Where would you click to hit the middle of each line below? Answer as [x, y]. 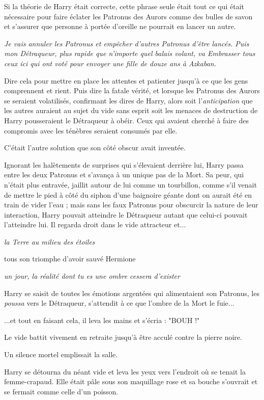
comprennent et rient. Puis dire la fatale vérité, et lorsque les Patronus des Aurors [132, 90]
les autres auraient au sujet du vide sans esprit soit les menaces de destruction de [131, 110]
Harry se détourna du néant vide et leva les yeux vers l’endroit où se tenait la [125, 371]
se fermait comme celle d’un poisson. [61, 391]
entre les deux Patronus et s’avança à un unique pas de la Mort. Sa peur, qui [124, 175]
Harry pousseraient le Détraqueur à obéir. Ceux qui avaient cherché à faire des [126, 120]
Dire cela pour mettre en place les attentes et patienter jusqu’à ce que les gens [126, 80]
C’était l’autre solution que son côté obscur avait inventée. [95, 148]
